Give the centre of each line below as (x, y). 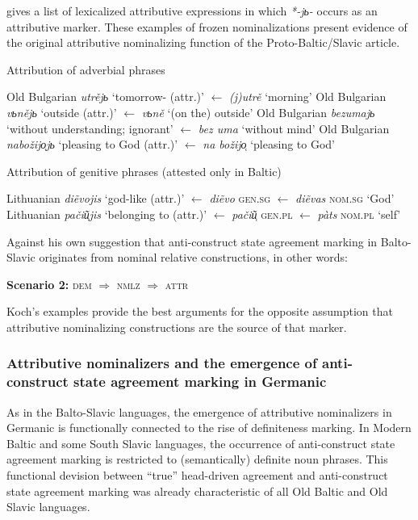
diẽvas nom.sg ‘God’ (345, 198)
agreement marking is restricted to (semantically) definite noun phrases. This (197, 459)
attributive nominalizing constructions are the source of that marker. (177, 327)
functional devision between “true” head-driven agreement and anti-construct (197, 475)
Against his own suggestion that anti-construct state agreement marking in (192, 241)
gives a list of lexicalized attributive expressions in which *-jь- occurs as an (192, 10)
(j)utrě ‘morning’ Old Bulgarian (307, 96)
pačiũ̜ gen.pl (262, 214)
